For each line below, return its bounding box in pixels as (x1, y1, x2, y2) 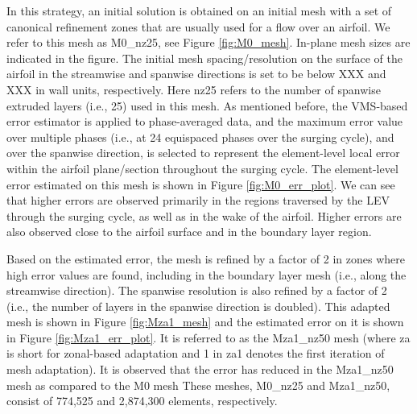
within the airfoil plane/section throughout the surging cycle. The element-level (6, 159, 398, 176)
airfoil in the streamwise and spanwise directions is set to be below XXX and (6, 65, 386, 82)
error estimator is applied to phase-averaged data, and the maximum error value (6, 113, 403, 130)
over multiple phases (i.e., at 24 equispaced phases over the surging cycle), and (6, 128, 394, 145)
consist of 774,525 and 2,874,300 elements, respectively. (6, 392, 278, 409)
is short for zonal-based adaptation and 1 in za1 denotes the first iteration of (6, 345, 385, 362)
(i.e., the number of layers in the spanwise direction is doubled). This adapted (6, 297, 390, 314)
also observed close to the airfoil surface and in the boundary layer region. (6, 223, 372, 240)
